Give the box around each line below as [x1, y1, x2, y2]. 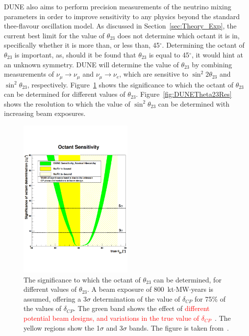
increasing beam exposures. [4, 108, 86, 118]
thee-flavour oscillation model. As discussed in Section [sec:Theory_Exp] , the [4, 21, 237, 31]
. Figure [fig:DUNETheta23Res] [136, 89, 232, 99]
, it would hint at [191, 49, 243, 59]
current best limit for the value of [4, 30, 105, 40]
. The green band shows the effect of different [74, 303, 210, 313]
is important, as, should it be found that [14, 49, 136, 59]
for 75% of [194, 293, 226, 304]
